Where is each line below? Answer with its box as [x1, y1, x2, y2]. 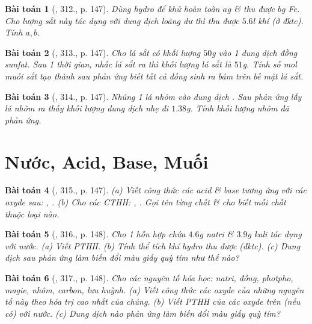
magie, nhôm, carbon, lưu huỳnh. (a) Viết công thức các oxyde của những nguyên [5, 283, 304, 296]
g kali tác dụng [247, 228, 302, 240]
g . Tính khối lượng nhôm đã [186, 102, 289, 114]
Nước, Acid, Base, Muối [5, 149, 209, 173]
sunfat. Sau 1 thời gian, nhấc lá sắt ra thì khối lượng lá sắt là [5, 58, 231, 70]
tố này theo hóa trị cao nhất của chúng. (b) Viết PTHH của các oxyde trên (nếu [5, 295, 301, 308]
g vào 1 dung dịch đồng [212, 46, 298, 58]
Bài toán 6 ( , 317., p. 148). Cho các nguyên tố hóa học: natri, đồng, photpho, [5, 272, 293, 284]
